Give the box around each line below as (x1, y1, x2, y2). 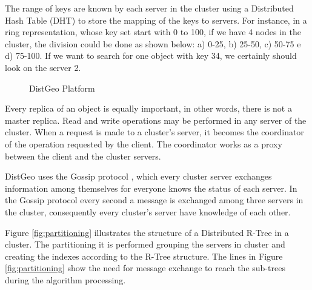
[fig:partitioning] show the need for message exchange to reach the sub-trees (5, 261, 285, 274)
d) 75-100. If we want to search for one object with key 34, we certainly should (5, 49, 297, 62)
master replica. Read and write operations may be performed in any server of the (5, 113, 307, 126)
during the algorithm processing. (5, 273, 126, 286)
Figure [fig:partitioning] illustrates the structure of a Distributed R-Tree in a (5, 226, 289, 238)
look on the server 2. (5, 61, 81, 73)
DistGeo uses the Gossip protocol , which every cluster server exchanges (5, 170, 272, 183)
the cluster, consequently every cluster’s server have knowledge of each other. (5, 205, 291, 218)
